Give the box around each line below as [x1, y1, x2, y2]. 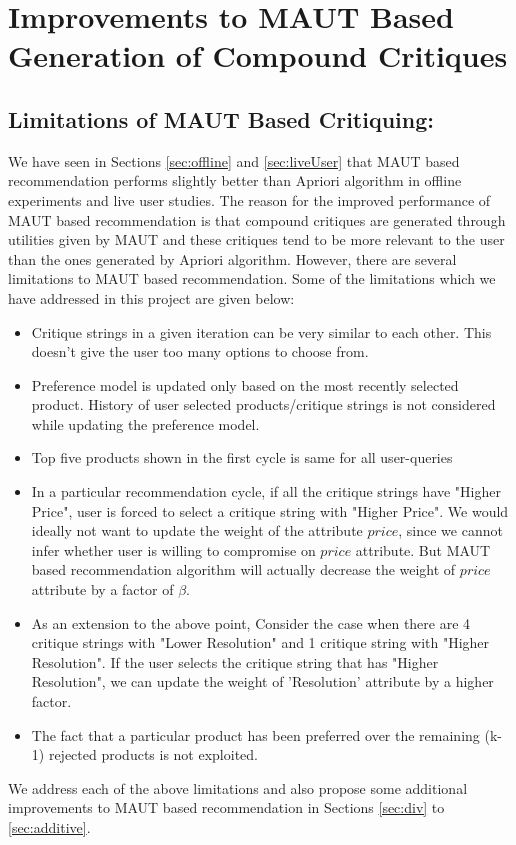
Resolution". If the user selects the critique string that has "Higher [31, 651, 439, 672]
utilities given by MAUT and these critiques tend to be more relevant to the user [8, 229, 505, 250]
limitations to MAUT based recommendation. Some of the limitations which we [8, 268, 496, 289]
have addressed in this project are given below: [8, 287, 295, 308]
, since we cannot [398, 520, 503, 541]
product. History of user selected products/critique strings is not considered [31, 394, 496, 415]
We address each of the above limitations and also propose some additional [8, 777, 468, 798]
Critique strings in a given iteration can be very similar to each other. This [31, 321, 492, 342]
